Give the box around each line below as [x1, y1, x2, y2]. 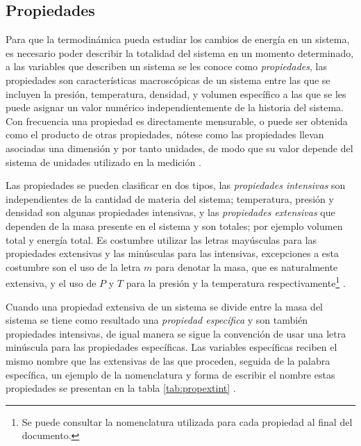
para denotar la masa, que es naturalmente [155, 259, 338, 274]
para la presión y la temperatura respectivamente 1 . [126, 274, 346, 290]
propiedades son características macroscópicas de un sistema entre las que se [6, 72, 330, 87]
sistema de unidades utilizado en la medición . [6, 154, 201, 169]
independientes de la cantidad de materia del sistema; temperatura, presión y [6, 191, 334, 206]
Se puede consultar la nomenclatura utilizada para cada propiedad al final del [22, 414, 353, 429]
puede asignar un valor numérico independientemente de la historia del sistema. [6, 100, 344, 115]
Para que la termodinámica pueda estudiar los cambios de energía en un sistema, [6, 32, 350, 47]
